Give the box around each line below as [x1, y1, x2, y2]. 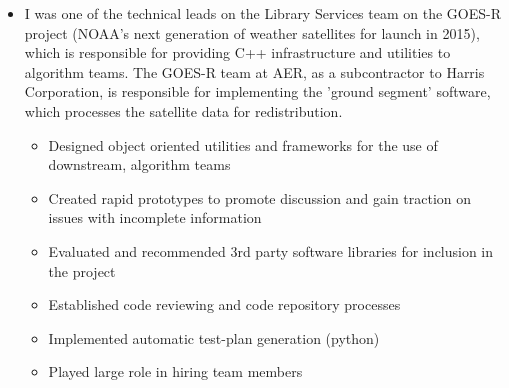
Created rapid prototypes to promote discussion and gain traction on [48, 187, 472, 208]
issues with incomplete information [48, 207, 262, 228]
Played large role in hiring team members [48, 361, 303, 382]
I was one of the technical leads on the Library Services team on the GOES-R [24, 3, 502, 23]
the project [48, 260, 116, 281]
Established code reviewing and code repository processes [48, 294, 401, 315]
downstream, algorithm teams [48, 154, 231, 175]
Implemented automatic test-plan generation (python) [48, 327, 380, 348]
